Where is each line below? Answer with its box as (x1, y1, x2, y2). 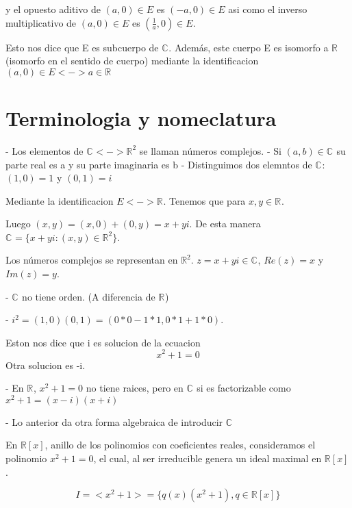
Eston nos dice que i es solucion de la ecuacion (5, 335, 201, 349)
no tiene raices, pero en (86, 381, 184, 395)
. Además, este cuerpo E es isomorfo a (168, 40, 329, 54)
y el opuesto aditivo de (5, 2, 101, 16)
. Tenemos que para (163, 193, 246, 207)
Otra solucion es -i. (5, 357, 86, 372)
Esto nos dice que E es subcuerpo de (5, 40, 159, 54)
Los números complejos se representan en (5, 253, 178, 267)
